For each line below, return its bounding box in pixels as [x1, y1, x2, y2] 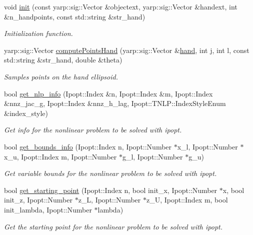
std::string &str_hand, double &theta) [4, 54, 122, 65]
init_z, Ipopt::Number [4, 194, 72, 205]
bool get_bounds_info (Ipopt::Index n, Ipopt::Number [4, 141, 172, 151]
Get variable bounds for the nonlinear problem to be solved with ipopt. [4, 168, 217, 178]
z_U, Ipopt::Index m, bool [146, 194, 228, 205]
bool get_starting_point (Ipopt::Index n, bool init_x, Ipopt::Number [4, 184, 217, 195]
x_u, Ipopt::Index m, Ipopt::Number [4, 151, 117, 161]
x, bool [222, 184, 244, 195]
